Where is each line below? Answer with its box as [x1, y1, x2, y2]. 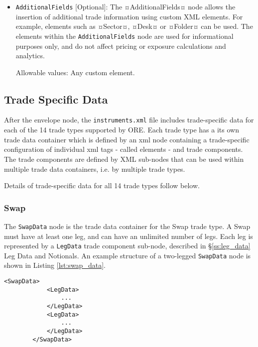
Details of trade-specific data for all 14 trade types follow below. [4, 180, 200, 191]
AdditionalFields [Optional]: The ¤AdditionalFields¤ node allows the [15, 1, 236, 11]
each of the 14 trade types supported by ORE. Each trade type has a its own [4, 124, 239, 135]
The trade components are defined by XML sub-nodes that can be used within [4, 153, 244, 164]
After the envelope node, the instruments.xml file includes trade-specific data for [4, 115, 254, 125]
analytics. [15, 50, 45, 61]
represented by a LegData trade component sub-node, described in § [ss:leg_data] [4, 240, 251, 251]
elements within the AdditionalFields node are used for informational [15, 30, 234, 41]
